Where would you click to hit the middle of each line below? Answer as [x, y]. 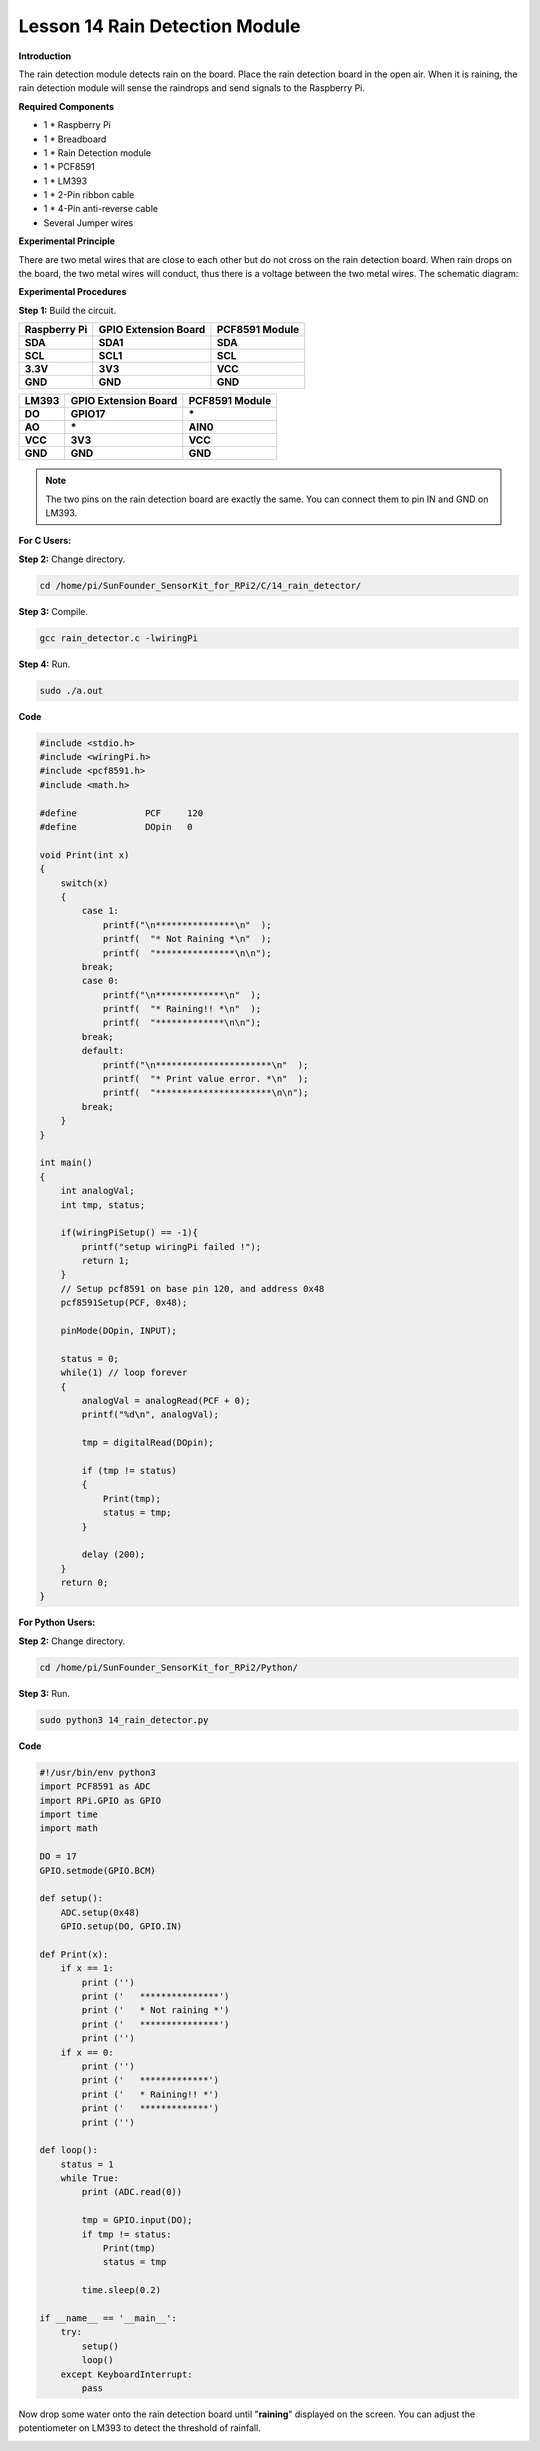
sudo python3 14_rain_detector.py [124, 1719]
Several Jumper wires [88, 222]
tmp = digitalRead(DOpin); [147, 1443]
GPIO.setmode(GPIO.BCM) [98, 1870]
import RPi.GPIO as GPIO [100, 1800]
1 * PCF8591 [69, 167]
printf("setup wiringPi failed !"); [171, 1246]
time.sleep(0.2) [121, 2290]
